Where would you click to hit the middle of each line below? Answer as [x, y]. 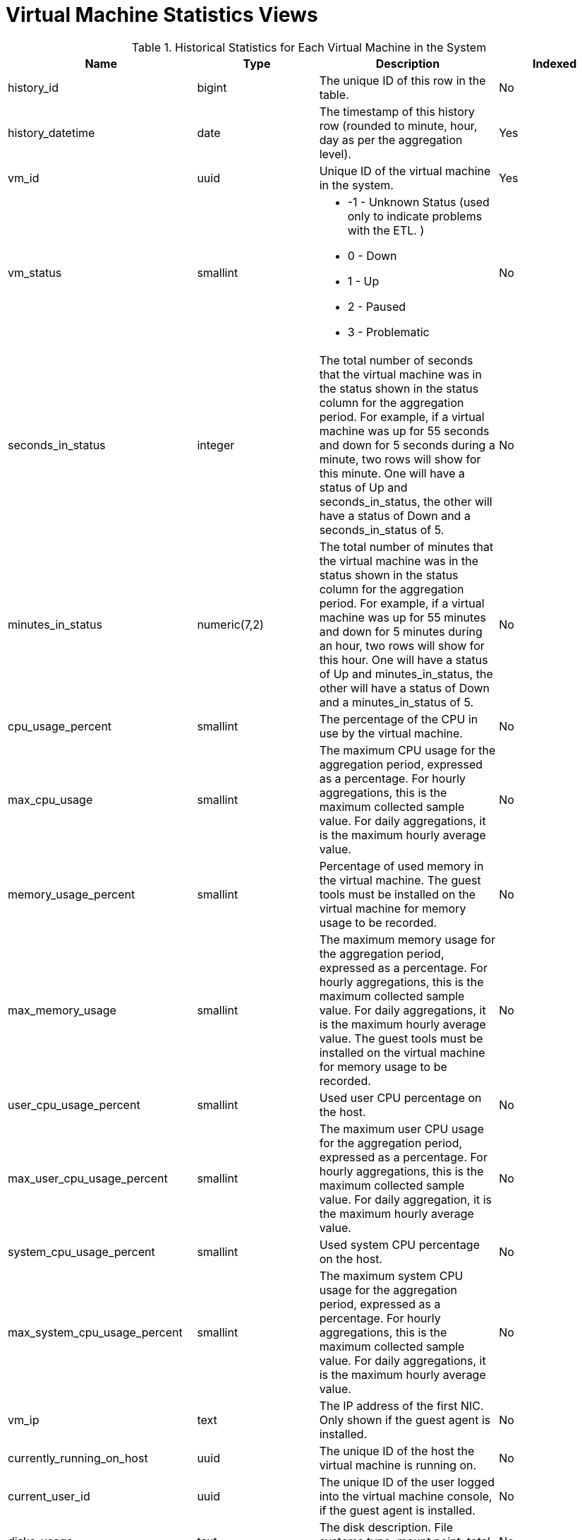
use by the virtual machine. [391, 733]
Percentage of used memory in [401, 866]
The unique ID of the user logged [407, 1482]
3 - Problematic [388, 332]
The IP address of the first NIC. [401, 1405]
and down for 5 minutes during [401, 631]
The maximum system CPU [391, 1275]
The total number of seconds [396, 360]
